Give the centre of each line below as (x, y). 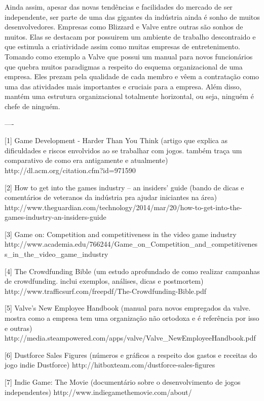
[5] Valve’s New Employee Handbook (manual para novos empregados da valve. (128, 308)
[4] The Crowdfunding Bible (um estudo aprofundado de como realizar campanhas (132, 271)
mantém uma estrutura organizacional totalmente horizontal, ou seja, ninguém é (129, 96)
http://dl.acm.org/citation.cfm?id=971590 (70, 170)
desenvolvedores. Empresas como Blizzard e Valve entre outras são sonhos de (124, 27)
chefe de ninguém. (32, 106)
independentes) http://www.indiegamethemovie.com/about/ (98, 392)
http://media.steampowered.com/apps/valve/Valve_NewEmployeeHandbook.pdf (130, 338)
